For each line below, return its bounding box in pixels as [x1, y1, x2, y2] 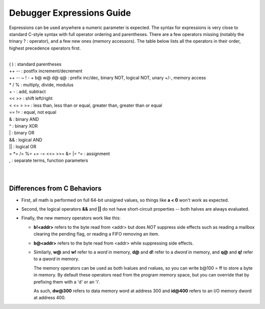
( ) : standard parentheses [9, 61, 62, 67]
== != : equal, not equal [9, 109, 56, 115]
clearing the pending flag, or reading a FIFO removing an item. [33, 231, 159, 237]
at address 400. [33, 295, 66, 301]
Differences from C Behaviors [9, 184, 102, 192]
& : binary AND [9, 116, 39, 122]
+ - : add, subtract [9, 89, 46, 94]
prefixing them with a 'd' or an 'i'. [33, 278, 100, 285]
